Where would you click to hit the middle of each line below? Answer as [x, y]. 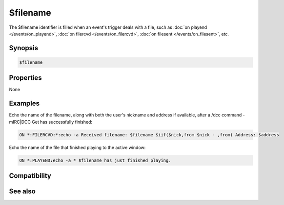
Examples [24, 103]
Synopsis [24, 48]
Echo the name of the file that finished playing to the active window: [77, 147]
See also [22, 192]
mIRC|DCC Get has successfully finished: [51, 122]
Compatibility [30, 176]
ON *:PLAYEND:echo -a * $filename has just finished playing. [95, 160]
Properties [25, 78]
